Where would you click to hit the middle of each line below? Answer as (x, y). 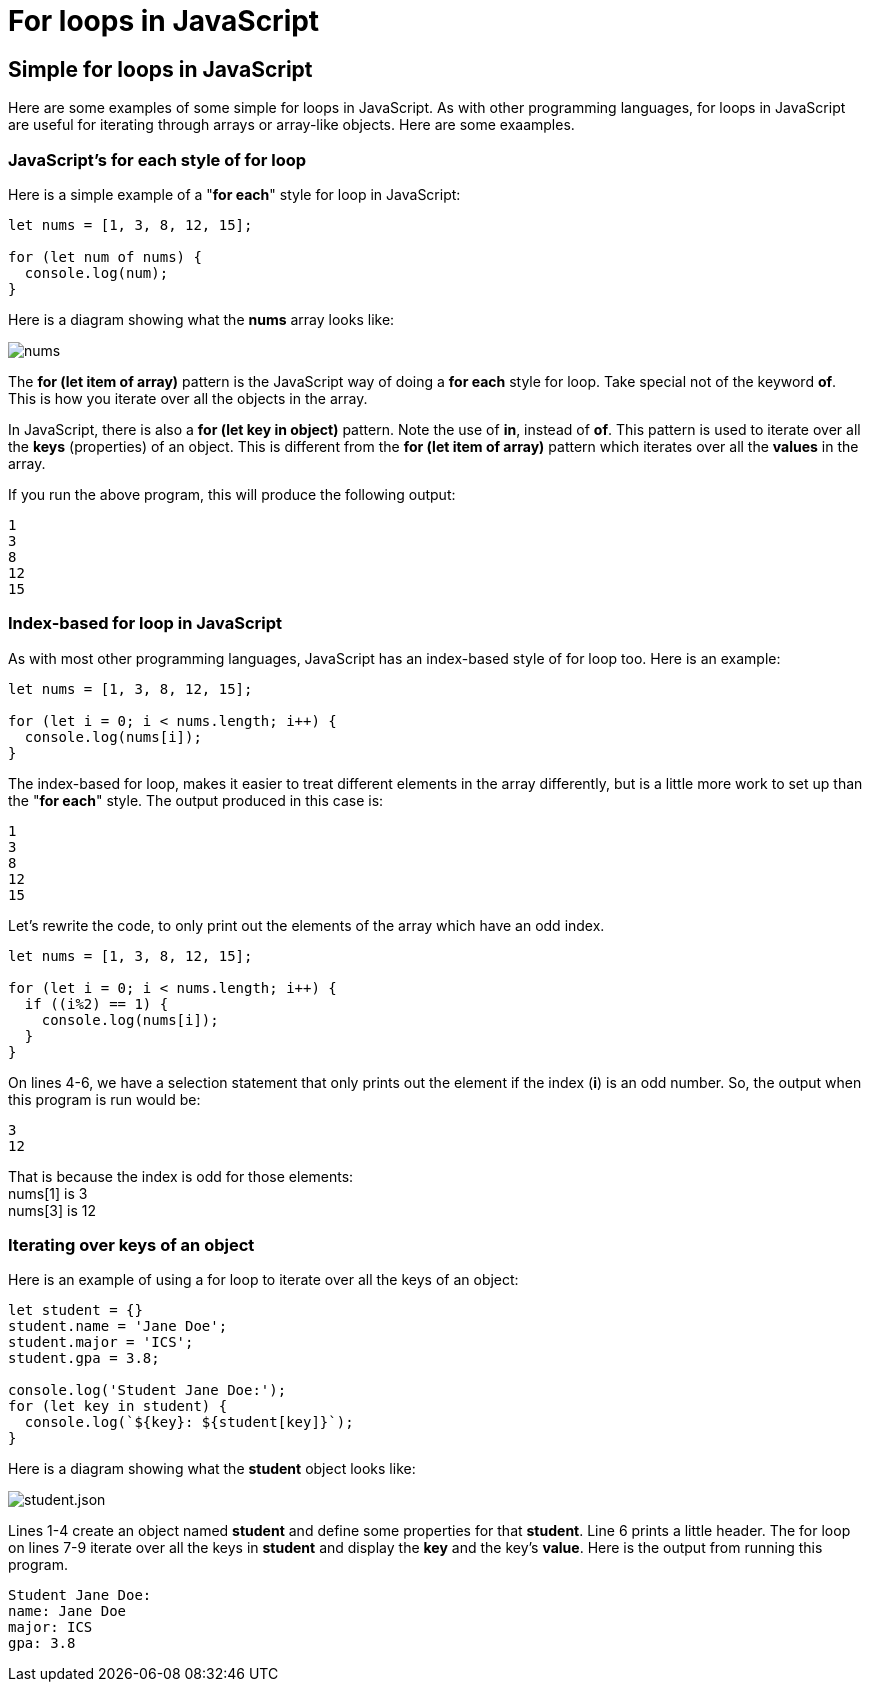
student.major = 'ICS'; (101, 1342)
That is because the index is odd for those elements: (181, 1176)
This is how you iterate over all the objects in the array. (188, 398)
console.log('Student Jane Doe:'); (147, 1390)
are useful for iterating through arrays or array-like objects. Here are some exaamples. (291, 125)
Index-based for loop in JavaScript (145, 623)
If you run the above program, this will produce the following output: (232, 494)
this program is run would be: (104, 1099)
